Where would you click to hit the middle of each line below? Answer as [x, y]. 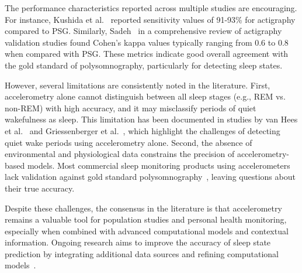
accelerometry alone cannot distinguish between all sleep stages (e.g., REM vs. [145, 96]
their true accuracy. [40, 188]
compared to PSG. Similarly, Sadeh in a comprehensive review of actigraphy [143, 31]
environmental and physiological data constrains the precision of [120, 154]
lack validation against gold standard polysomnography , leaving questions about [150, 177]
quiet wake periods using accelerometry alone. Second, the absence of [129, 142]
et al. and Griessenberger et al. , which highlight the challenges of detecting [143, 130]
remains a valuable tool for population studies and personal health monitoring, [146, 219]
